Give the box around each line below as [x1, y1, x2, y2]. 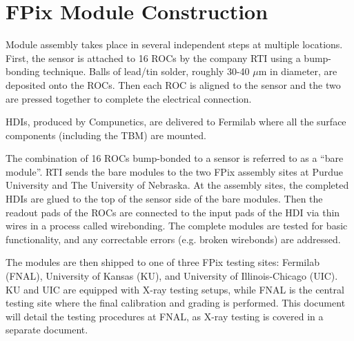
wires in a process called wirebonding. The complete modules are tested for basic [6, 218, 348, 233]
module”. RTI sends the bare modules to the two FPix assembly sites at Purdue [6, 164, 344, 178]
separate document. [6, 322, 88, 337]
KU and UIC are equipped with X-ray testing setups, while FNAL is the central [6, 282, 344, 296]
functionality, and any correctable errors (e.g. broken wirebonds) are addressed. [6, 231, 341, 246]
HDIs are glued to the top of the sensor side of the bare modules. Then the [6, 192, 323, 206]
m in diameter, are [258, 64, 337, 79]
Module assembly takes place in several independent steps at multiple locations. [6, 37, 343, 52]
